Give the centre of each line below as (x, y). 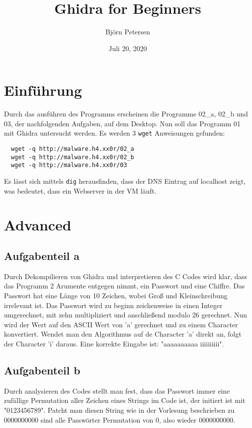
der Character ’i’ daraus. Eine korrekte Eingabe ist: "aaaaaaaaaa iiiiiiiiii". (114, 344)
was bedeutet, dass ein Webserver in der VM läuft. (80, 190)
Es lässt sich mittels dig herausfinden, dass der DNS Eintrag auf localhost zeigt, (125, 181)
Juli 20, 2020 (128, 48)
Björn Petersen (128, 32)
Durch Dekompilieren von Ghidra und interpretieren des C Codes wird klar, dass (126, 276)
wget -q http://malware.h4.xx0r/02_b (72, 157)
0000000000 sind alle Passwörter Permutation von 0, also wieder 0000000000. (120, 419)
